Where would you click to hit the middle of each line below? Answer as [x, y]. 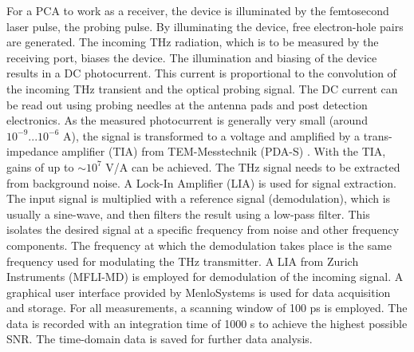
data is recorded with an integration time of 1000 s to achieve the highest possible [207, 323]
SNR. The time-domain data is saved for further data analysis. [160, 339]
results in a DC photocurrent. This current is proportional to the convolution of [201, 73]
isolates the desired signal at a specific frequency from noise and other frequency [203, 229]
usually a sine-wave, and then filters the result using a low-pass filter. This [188, 214]
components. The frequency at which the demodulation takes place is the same [199, 245]
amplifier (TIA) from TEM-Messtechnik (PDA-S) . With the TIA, [224, 151]
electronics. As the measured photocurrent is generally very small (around [187, 120]
